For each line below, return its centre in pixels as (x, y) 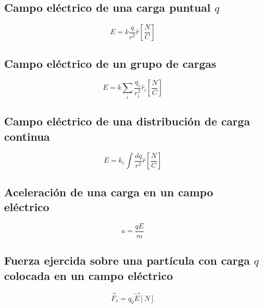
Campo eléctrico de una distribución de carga (127, 121)
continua (27, 136)
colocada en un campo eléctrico (89, 275)
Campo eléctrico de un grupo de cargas (110, 63)
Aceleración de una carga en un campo (109, 191)
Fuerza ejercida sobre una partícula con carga (127, 260)
